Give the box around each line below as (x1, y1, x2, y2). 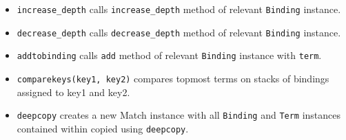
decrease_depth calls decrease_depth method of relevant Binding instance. (17, 25, 341, 39)
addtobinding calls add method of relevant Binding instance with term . (17, 48, 322, 62)
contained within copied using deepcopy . (17, 121, 189, 135)
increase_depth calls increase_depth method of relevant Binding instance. (17, 2, 341, 16)
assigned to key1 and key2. (17, 84, 130, 99)
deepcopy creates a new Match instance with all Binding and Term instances (17, 108, 341, 122)
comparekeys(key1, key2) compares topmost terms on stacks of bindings (17, 71, 329, 85)
